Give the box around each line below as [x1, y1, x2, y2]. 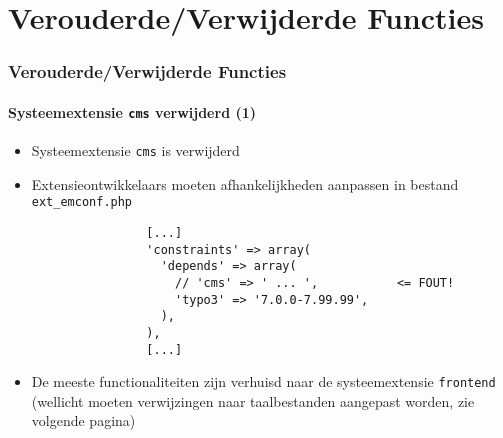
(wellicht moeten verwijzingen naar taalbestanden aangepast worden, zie [31, 390, 475, 411]
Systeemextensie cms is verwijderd [31, 140, 240, 161]
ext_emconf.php [31, 195, 133, 210]
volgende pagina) [31, 410, 136, 431]
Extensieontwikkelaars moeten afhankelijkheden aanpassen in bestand [31, 173, 459, 194]
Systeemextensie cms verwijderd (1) [8, 101, 257, 122]
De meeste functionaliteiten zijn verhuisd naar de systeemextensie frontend [31, 371, 496, 392]
